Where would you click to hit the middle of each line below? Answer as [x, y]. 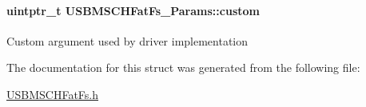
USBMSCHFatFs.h [53, 94]
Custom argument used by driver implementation [127, 40]
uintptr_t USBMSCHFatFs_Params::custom [133, 10]
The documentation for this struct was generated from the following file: [183, 67]
